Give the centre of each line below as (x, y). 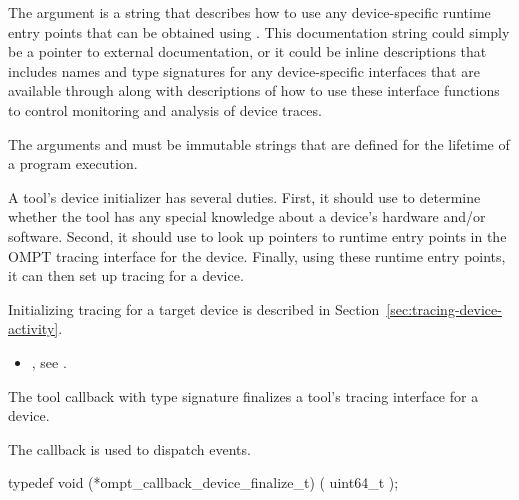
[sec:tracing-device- (444, 308)
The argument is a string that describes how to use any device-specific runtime (249, 12)
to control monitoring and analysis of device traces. (165, 109)
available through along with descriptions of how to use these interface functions (254, 90)
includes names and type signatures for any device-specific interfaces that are (244, 70)
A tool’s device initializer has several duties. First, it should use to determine (244, 196)
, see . (49, 361)
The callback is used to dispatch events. (129, 448)
